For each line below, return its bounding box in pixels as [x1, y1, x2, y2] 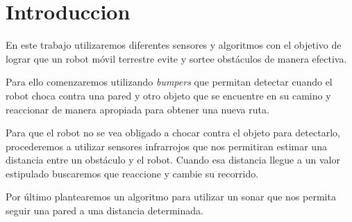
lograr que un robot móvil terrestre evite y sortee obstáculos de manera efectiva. [6, 51, 347, 65]
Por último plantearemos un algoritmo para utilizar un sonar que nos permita [6, 189, 336, 204]
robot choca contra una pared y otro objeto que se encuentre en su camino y [6, 88, 331, 102]
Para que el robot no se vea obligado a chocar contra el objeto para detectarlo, [6, 125, 340, 140]
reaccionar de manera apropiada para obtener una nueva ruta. [6, 102, 269, 116]
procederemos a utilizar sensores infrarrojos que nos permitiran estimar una [6, 138, 327, 153]
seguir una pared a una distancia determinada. [6, 203, 203, 218]
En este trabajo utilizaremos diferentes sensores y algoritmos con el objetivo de [6, 38, 342, 52]
